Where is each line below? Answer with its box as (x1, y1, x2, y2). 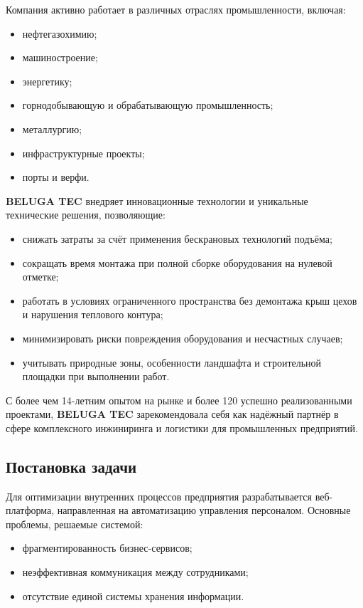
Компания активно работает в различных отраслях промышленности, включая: (6, 2, 346, 16)
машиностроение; (22, 50, 98, 65)
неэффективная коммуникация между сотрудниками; (22, 565, 249, 580)
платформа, (6, 503, 55, 518)
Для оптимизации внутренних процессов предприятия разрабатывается (6, 488, 312, 503)
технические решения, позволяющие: (6, 207, 166, 222)
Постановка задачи (6, 455, 137, 477)
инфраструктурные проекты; (22, 145, 145, 160)
